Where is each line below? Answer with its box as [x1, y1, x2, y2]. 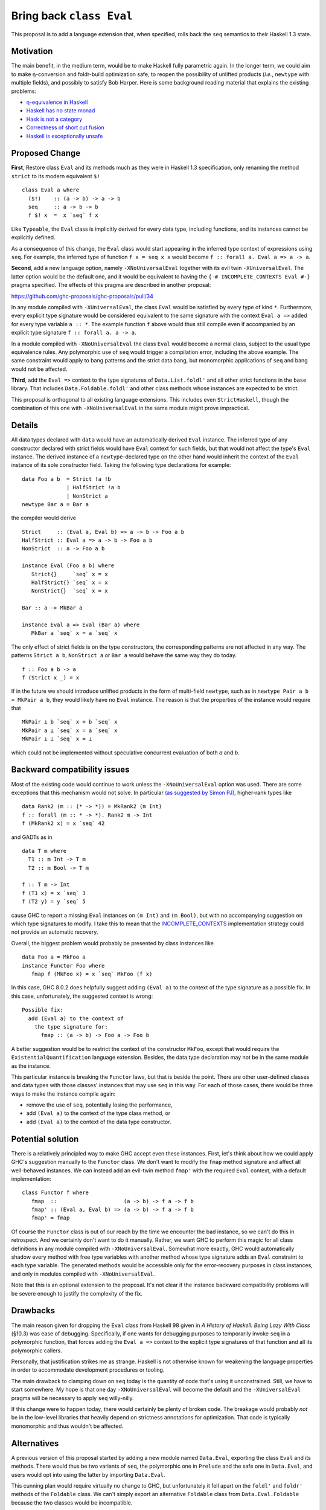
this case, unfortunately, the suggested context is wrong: [11, 992, 153, 1000]
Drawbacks [11, 1305, 56, 1316]
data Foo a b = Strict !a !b [22, 475, 112, 483]
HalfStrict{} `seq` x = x [31, 579, 108, 586]
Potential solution [11, 1134, 79, 1144]
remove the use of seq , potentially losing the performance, [26, 1101, 173, 1108]
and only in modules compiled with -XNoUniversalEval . [11, 1270, 155, 1277]
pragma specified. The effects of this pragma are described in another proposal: [11, 281, 211, 289]
